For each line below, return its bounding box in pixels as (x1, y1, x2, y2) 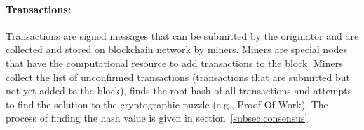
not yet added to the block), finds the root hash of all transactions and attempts (6, 83, 352, 98)
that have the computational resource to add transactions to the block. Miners (6, 55, 343, 70)
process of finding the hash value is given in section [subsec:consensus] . (6, 110, 311, 125)
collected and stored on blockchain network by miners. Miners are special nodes (6, 42, 348, 57)
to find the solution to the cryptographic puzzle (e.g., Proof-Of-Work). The (6, 96, 328, 111)
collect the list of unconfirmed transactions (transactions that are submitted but (6, 69, 351, 84)
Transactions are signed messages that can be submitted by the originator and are (6, 28, 359, 43)
